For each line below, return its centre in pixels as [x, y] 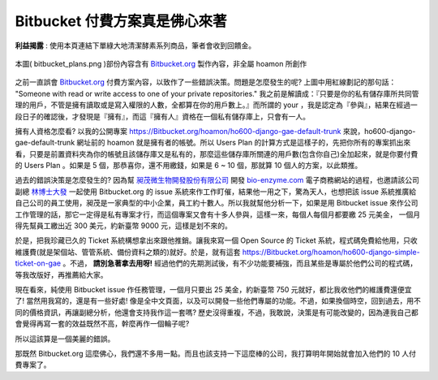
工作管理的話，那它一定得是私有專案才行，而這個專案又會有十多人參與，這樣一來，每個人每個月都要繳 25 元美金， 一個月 [218, 214]
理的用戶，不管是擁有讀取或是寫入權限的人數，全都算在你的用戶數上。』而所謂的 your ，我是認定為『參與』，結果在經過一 [216, 105]
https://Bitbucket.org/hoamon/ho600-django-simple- [331, 252]
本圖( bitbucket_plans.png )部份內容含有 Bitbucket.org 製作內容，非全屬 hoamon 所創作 [161, 63]
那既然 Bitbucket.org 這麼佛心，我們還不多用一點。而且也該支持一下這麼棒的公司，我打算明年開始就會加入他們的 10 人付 [216, 353]
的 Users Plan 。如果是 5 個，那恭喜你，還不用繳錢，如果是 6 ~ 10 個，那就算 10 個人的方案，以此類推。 [189, 166]
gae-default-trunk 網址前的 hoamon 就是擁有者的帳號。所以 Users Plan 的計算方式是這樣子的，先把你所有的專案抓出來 [213, 143]
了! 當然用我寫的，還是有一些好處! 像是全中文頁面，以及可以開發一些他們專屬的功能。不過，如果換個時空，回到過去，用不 [218, 301]
